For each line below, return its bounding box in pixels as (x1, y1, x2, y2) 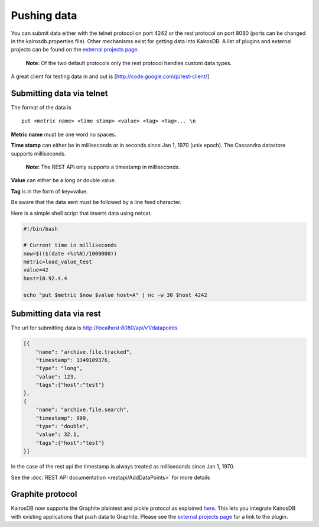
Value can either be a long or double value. (11, 177, 116, 184)
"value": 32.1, (35, 431, 80, 438)
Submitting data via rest (11, 309, 101, 319)
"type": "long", (35, 365, 83, 372)
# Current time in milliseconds (23, 242, 118, 248)
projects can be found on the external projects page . (11, 46, 139, 53)
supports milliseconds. (11, 150, 66, 157)
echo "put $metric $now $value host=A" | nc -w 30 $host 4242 (23, 292, 207, 298)
